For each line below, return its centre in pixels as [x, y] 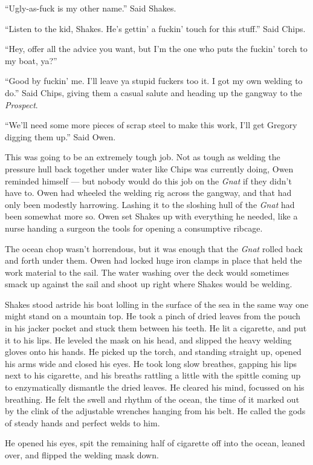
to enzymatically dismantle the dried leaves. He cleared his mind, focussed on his [155, 387]
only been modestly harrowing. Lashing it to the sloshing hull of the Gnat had [150, 204]
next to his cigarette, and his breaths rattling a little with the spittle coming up [153, 375]
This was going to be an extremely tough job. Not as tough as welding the [143, 157]
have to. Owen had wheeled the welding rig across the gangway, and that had [148, 193]
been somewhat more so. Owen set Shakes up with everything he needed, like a [151, 216]
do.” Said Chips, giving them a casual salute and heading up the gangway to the [153, 92]
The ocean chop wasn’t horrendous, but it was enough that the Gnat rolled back [154, 248]
